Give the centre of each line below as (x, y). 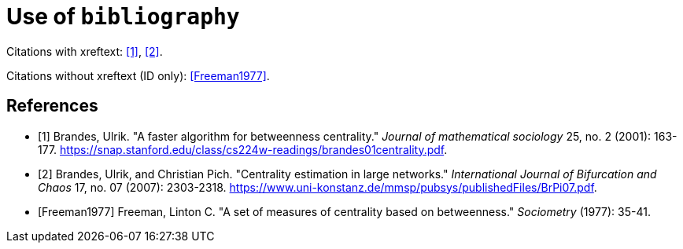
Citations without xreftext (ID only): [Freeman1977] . (138, 75)
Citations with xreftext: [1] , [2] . (85, 51)
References (52, 106)
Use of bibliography (123, 16)
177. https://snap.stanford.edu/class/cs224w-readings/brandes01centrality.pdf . (243, 149)
